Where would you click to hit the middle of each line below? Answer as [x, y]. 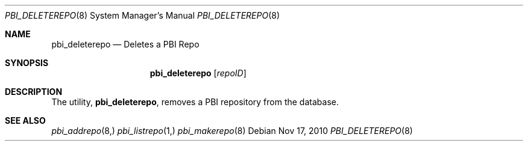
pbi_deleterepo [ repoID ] [198, 73]
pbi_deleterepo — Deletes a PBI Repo [125, 44]
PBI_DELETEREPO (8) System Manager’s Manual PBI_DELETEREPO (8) [143, 15]
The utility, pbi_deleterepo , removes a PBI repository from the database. [195, 102]
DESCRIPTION [34, 92]
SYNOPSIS [27, 63]
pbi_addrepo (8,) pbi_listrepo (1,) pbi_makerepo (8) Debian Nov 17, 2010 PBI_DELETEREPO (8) [232, 131]
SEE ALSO [25, 120]
